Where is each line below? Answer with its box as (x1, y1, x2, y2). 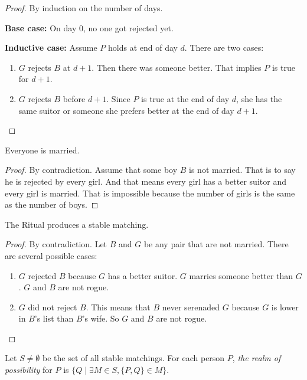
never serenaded (162, 300, 220, 313)
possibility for (5, 363, 53, 376)
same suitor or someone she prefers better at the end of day (18, 104, 234, 116)
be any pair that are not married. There (143, 238, 289, 250)
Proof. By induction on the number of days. (5, 2, 163, 14)
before (63, 92, 86, 104)
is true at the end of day (141, 92, 230, 104)
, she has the (236, 92, 282, 104)
